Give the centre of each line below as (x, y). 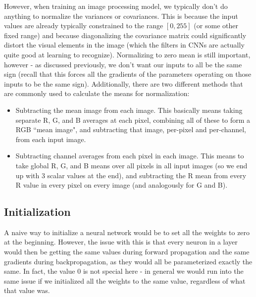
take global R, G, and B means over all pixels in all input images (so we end (131, 165)
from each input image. (51, 139)
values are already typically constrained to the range (84, 25)
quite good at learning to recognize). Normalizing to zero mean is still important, (127, 54)
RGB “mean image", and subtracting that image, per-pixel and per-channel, (131, 129)
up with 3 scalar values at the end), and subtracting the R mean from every (131, 175)
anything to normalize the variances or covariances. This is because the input (121, 16)
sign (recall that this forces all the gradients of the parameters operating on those (128, 74)
